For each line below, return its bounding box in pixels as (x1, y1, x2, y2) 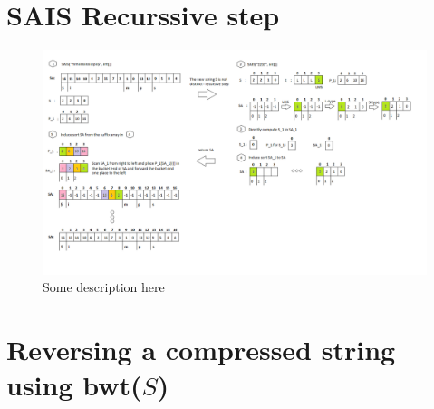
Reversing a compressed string (6, 331, 396, 368)
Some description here (43, 278, 165, 297)
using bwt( (6, 366, 142, 404)
